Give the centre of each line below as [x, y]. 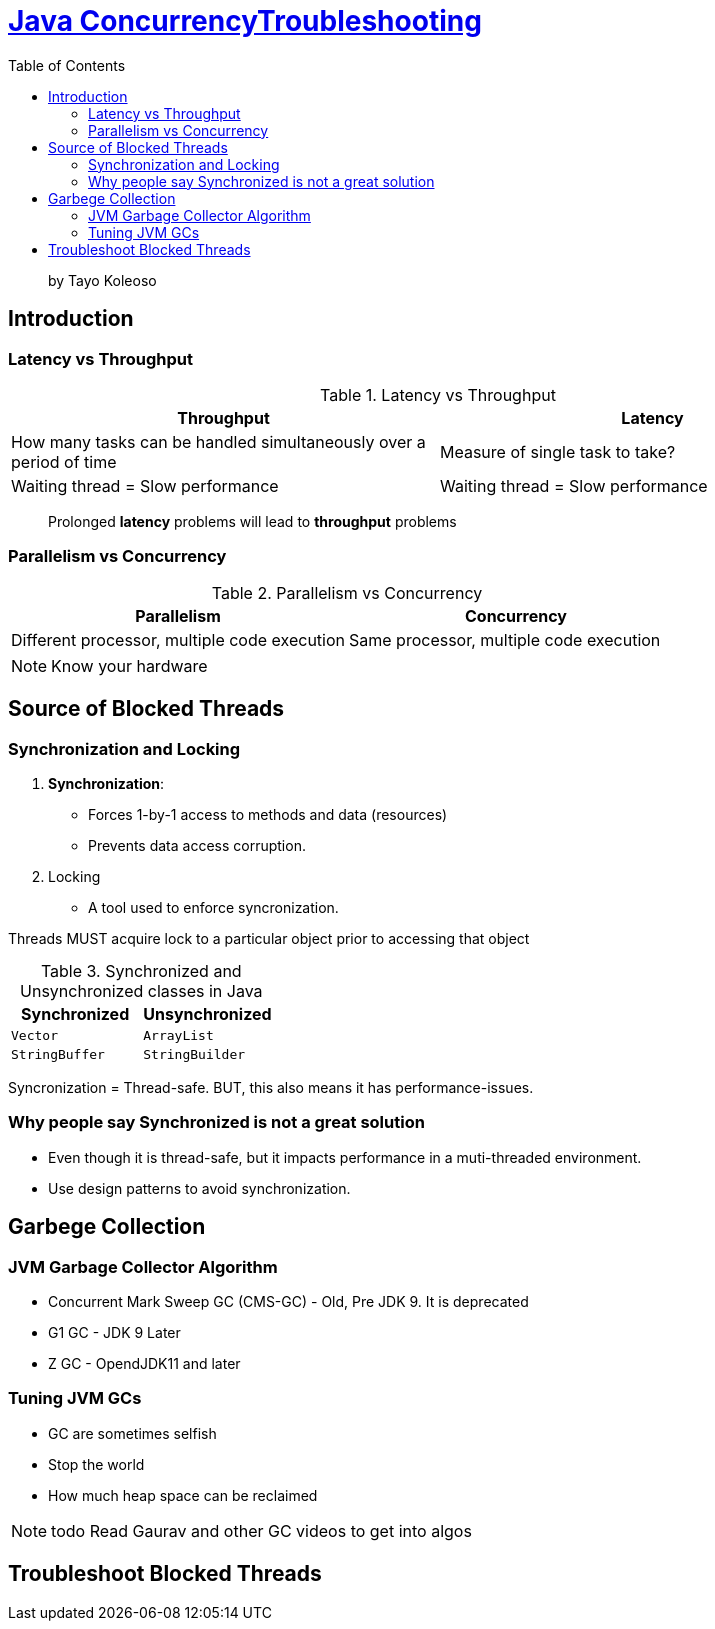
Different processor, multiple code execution [178, 639]
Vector [34, 1035]
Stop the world [96, 1464]
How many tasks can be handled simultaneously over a [218, 441]
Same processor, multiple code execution [505, 639]
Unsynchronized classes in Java [141, 990]
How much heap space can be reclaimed [183, 1495]
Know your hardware [129, 665]
